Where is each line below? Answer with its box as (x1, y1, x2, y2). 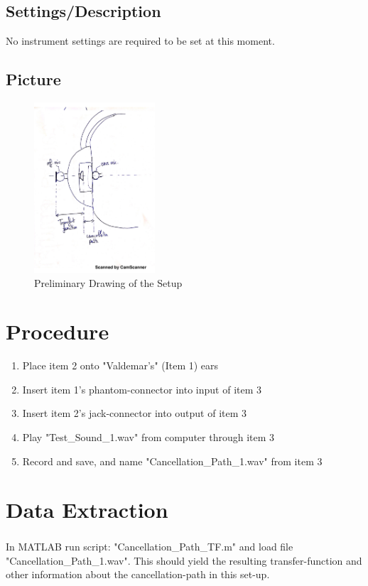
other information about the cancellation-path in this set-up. (6, 567, 270, 582)
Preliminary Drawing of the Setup (34, 275, 183, 290)
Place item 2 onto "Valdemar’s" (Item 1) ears (22, 358, 219, 373)
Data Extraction (6, 495, 168, 524)
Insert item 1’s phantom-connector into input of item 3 (22, 381, 262, 396)
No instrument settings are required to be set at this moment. (6, 33, 275, 48)
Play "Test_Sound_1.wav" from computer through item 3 (22, 430, 275, 445)
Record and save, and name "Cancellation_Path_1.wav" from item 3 (22, 453, 323, 468)
